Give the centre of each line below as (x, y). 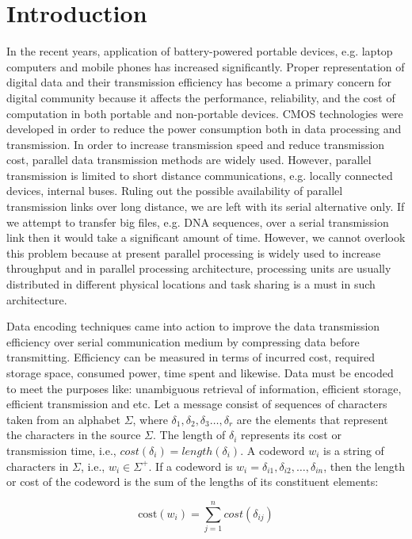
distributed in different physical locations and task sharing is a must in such (191, 284)
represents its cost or (291, 435)
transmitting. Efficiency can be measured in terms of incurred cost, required (191, 357)
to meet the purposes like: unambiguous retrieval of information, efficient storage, (204, 388)
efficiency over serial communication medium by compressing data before (183, 341)
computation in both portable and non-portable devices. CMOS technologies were (205, 113)
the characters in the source (74, 435)
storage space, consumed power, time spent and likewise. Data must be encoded (200, 373)
